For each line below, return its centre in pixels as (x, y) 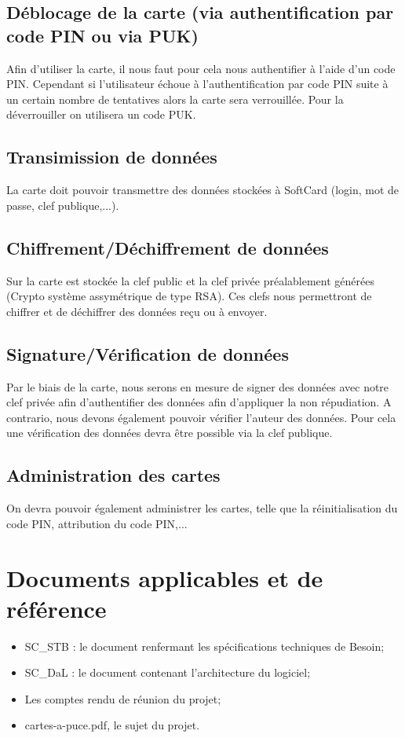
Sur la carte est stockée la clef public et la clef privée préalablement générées (190, 280)
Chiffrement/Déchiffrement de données (168, 247)
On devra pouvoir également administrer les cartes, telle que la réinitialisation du (202, 508)
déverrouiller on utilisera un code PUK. (101, 114)
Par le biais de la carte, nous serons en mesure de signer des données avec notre (198, 386)
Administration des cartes (113, 475)
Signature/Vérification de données (148, 353)
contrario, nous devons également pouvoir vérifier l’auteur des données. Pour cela (201, 417)
